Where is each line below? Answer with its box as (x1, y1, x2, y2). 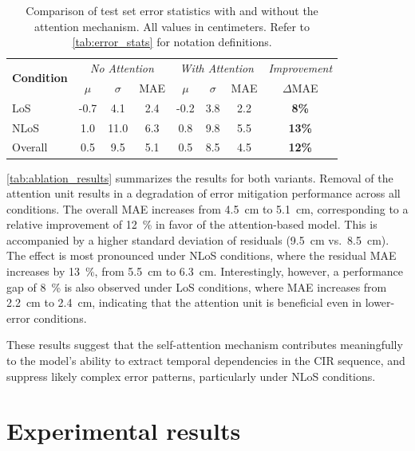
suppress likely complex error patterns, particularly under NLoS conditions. (6, 367, 376, 384)
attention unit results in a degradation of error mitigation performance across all (6, 185, 401, 202)
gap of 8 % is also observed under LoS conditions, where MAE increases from (6, 278, 387, 295)
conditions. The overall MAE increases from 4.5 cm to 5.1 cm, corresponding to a (6, 200, 409, 217)
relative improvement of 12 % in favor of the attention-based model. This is (6, 216, 377, 233)
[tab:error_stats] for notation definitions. (72, 33, 272, 50)
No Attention (90, 60, 154, 76)
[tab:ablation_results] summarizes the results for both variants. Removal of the (6, 169, 393, 186)
